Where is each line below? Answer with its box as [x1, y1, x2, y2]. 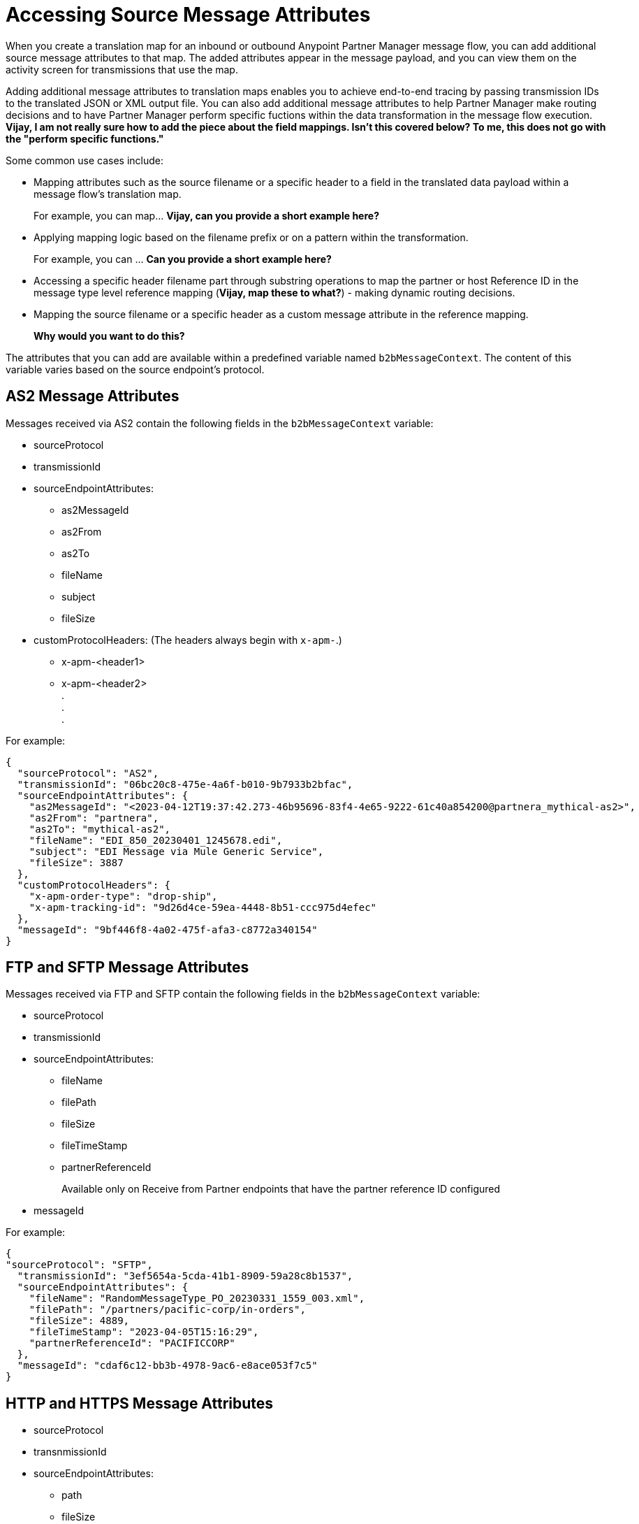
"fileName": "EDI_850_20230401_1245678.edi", [29, 834, 283, 846]
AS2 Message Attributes [6, 387, 179, 405]
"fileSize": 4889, [29, 1315, 130, 1327]
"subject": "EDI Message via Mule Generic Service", [29, 845, 324, 857]
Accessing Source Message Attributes [6, 3, 371, 27]
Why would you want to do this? [34, 329, 185, 342]
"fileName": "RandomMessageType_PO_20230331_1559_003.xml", [29, 1293, 365, 1304]
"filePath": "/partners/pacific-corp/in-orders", [29, 1304, 306, 1316]
